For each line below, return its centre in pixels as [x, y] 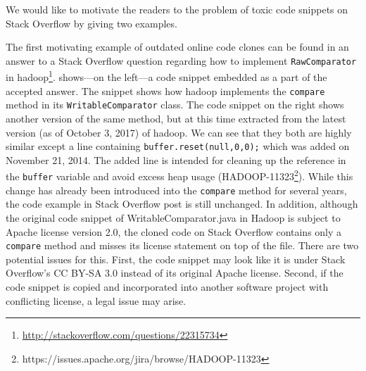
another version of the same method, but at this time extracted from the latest [176, 118]
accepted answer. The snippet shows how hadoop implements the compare [165, 90]
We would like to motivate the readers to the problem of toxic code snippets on [177, 9]
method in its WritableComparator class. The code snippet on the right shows [175, 105]
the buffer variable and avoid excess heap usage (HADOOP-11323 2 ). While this [179, 175]
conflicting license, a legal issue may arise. [96, 300]
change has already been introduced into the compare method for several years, [176, 190]
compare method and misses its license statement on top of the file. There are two [182, 245]
